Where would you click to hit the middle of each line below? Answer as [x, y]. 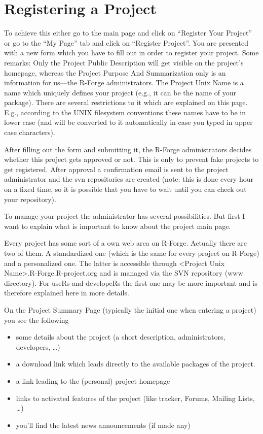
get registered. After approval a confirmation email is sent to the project [116, 169]
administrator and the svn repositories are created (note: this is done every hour [129, 179]
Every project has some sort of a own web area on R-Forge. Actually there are [125, 243]
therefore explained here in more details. [67, 293]
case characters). [30, 132]
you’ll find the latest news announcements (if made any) [103, 425]
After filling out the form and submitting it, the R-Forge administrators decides [128, 149]
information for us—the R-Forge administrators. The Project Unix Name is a [124, 82]
